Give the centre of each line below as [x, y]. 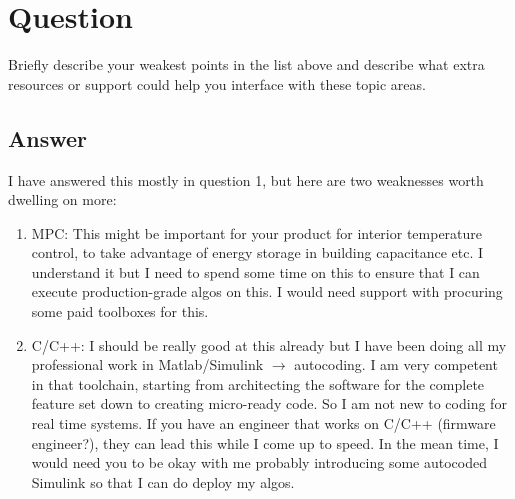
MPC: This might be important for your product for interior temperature [257, 232]
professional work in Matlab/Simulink [147, 364]
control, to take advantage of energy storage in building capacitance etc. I [257, 252]
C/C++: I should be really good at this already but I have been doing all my [269, 344]
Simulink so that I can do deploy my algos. [163, 481]
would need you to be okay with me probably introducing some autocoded [259, 462]
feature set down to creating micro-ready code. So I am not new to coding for [269, 403]
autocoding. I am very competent [396, 364]
